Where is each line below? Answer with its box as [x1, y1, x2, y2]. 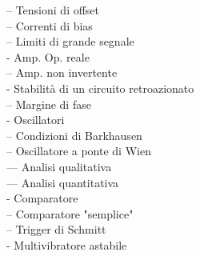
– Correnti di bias [6, 17, 93, 34]
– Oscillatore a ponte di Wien [6, 142, 151, 159]
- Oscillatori [6, 111, 65, 128]
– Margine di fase [6, 95, 91, 112]
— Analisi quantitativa [6, 174, 119, 190]
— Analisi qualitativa [6, 158, 112, 174]
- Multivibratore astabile [6, 236, 127, 253]
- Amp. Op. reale [6, 48, 90, 65]
